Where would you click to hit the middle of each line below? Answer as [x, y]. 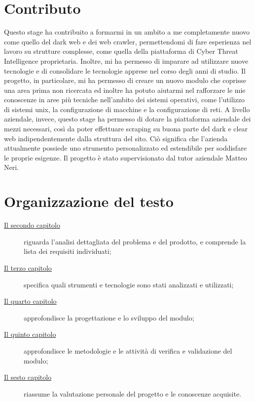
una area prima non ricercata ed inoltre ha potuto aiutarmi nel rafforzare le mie [125, 90]
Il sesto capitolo [28, 377]
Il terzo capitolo [28, 267]
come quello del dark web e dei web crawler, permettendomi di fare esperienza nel [128, 41]
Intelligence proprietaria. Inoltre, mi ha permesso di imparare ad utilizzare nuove [126, 60]
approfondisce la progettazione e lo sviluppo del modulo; [109, 317]
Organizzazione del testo [89, 201]
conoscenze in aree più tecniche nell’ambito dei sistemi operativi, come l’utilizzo [124, 100]
